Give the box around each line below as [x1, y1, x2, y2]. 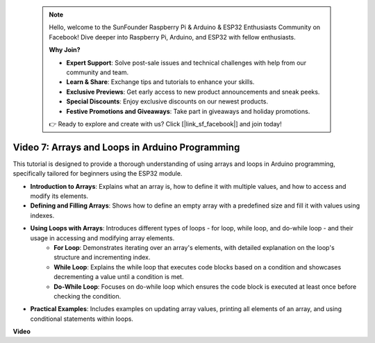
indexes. [30, 211, 55, 219]
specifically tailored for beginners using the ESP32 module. [12, 169, 183, 178]
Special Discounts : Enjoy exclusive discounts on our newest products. [66, 97, 269, 106]
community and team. [66, 68, 129, 76]
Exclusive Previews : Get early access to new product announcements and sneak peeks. [66, 87, 320, 96]
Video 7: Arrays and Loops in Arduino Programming [12, 141, 240, 153]
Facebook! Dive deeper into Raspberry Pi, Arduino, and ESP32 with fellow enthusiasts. [49, 33, 297, 41]
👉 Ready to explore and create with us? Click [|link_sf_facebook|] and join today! [49, 119, 282, 128]
